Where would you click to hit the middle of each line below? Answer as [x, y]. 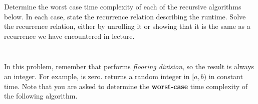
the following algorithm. [41, 96]
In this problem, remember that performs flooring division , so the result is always [129, 66]
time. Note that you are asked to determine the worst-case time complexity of [126, 86]
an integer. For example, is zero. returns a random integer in [97, 76]
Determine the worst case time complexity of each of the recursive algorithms [123, 6]
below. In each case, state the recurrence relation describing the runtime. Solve [125, 16]
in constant [226, 76]
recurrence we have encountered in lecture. [69, 36]
